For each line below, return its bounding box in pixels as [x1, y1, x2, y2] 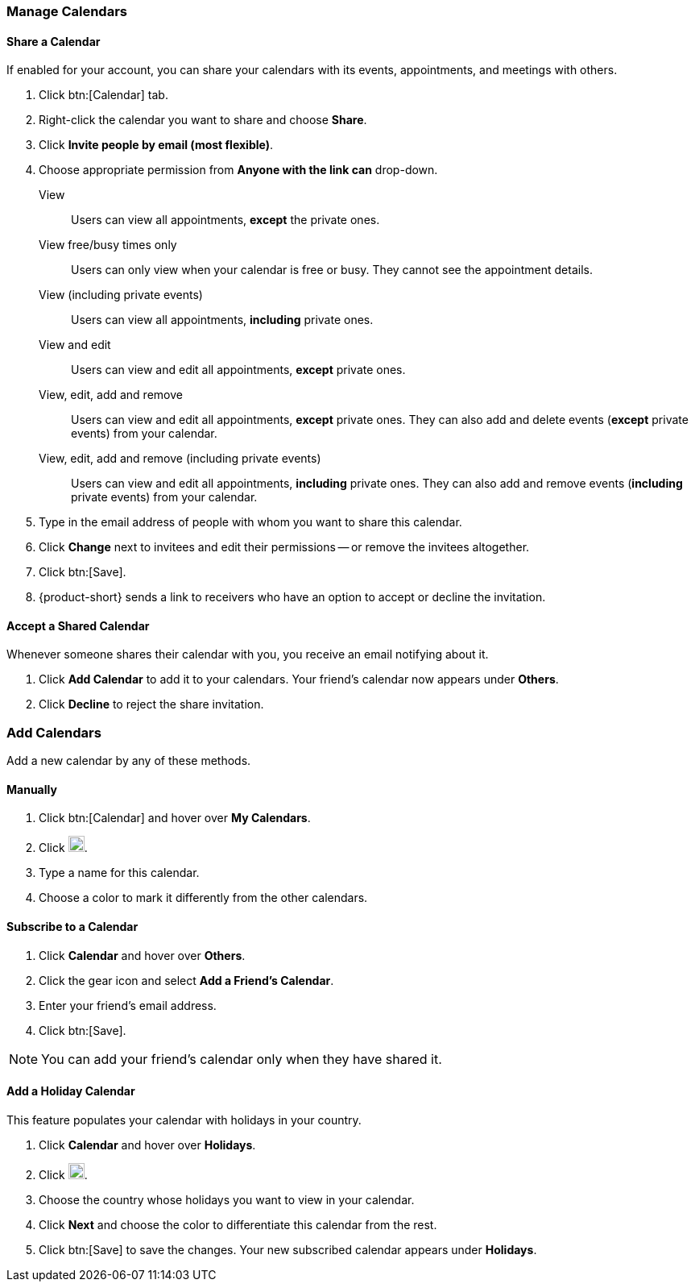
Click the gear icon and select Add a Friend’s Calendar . [39, 973, 334, 987]
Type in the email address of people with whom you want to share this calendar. [39, 515, 462, 530]
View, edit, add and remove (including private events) [39, 451, 321, 466]
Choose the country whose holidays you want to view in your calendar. [39, 1192, 415, 1207]
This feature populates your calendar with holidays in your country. [6, 1112, 362, 1127]
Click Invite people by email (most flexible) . [39, 138, 273, 152]
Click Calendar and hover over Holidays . [39, 1137, 256, 1152]
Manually [6, 782, 57, 796]
